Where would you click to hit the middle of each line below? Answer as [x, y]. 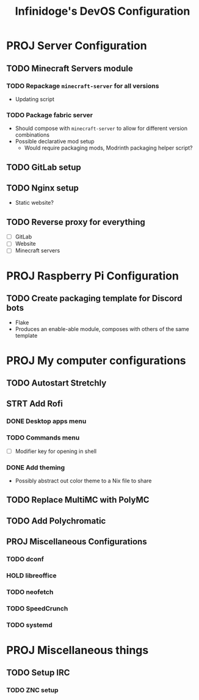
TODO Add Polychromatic [56, 521]
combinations [32, 135]
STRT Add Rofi [34, 404]
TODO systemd [30, 625]
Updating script [35, 99]
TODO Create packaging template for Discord [94, 298]
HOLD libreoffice [31, 576]
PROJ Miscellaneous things [78, 650]
